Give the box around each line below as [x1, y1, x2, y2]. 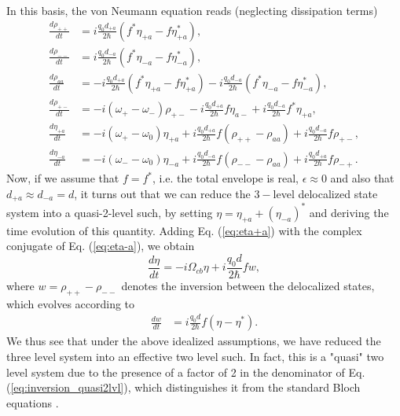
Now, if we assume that [6, 170, 119, 186]
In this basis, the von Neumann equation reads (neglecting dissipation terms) [6, 2, 378, 18]
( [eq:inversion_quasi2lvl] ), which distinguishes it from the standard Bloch [6, 379, 361, 396]
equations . [6, 394, 59, 410]
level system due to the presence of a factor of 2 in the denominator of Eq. [6, 363, 365, 380]
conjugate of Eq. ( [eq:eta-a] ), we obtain [6, 237, 195, 254]
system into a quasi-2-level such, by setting [6, 204, 213, 220]
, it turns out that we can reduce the [74, 186, 251, 202]
